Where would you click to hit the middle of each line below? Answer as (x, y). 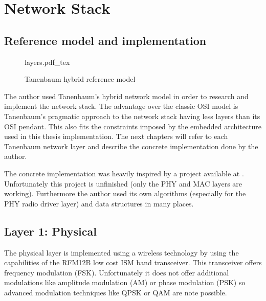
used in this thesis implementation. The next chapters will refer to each (116, 136)
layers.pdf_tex (47, 62)
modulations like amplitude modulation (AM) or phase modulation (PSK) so (125, 282)
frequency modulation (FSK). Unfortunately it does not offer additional (117, 272)
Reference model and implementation (105, 40)
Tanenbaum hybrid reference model (80, 79)
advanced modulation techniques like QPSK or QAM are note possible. (116, 292)
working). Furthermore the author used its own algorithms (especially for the (125, 193)
